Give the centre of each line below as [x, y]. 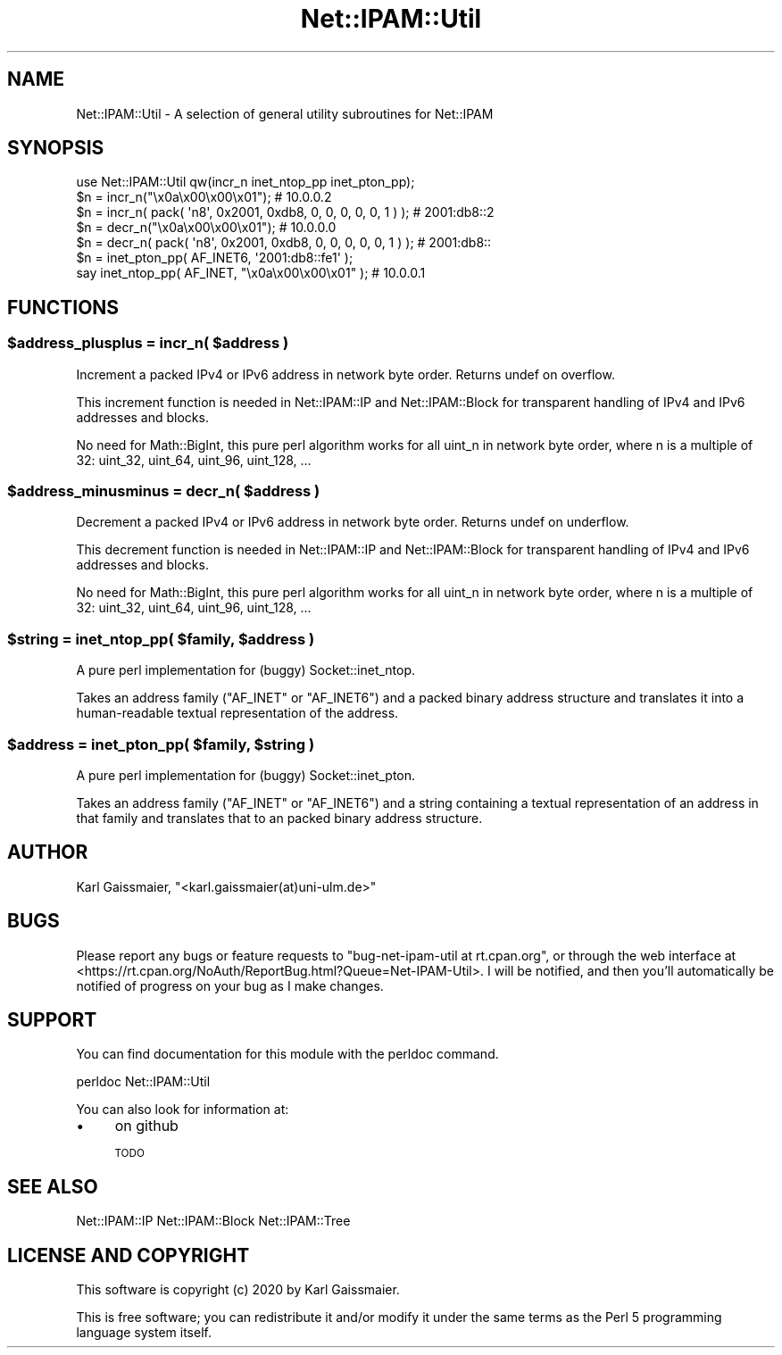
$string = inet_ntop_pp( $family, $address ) [161, 639]
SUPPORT [52, 1020]
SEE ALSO [53, 1186]
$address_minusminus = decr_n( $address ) [164, 491]
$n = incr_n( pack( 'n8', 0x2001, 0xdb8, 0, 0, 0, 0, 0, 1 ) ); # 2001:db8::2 [285, 212]
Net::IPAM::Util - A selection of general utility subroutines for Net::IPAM [285, 113]
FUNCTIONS [63, 307]
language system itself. [144, 1333]
